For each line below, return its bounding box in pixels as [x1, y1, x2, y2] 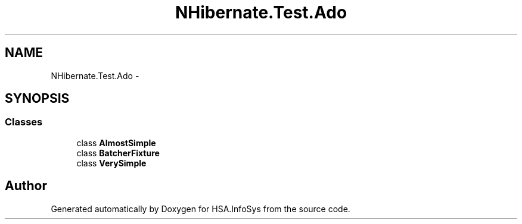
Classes [5, 116, 43, 128]
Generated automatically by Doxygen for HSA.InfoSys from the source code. [51, 203, 350, 214]
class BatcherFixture [76, 147, 160, 158]
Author [5, 178, 47, 194]
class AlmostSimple [76, 137, 156, 148]
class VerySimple [76, 157, 147, 168]
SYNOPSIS [5, 91, 70, 106]
